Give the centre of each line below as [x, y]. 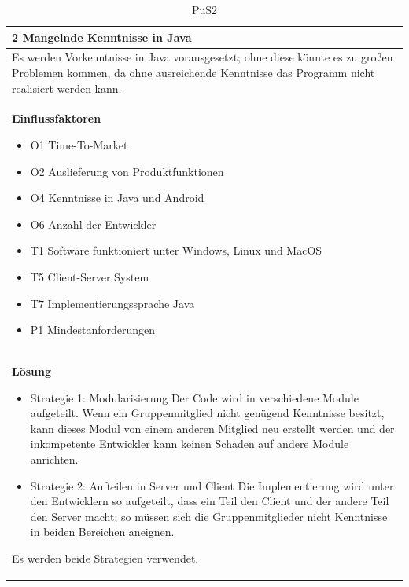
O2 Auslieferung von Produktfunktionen [127, 171]
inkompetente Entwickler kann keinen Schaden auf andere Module [190, 444]
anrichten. [54, 459]
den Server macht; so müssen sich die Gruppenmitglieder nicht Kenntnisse [209, 516]
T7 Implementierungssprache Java [112, 303]
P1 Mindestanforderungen [93, 330]
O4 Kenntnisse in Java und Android [117, 198]
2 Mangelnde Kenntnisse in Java [102, 37]
